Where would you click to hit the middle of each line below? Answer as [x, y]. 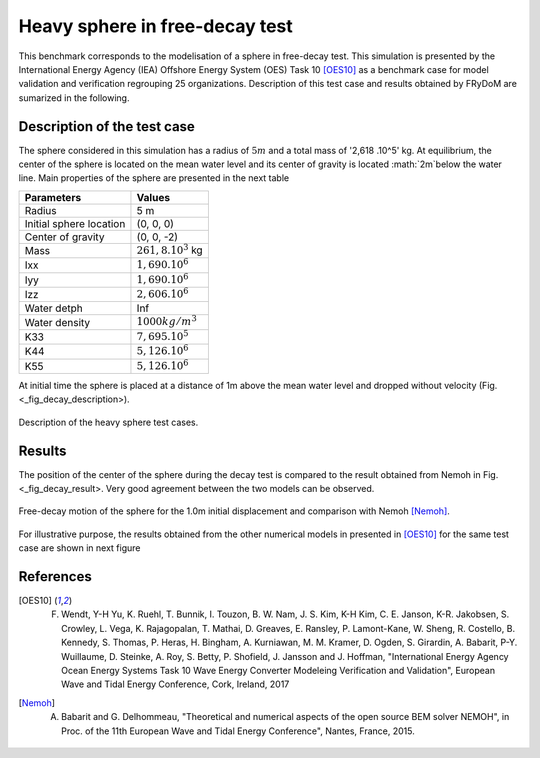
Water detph [54, 308]
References [55, 576]
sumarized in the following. [74, 97]
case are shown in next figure [79, 548]
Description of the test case [106, 126]
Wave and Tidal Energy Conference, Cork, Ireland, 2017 [175, 684]
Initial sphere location [75, 223]
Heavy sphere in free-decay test [156, 26]
